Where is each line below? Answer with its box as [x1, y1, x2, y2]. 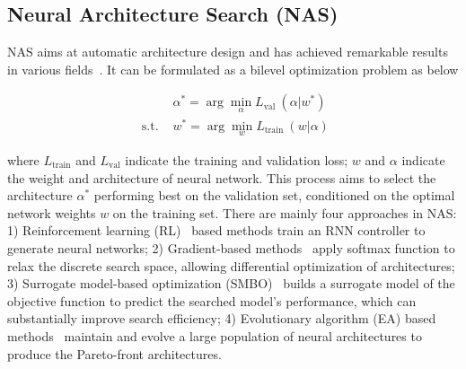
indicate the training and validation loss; [125, 150, 348, 169]
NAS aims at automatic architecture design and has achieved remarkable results [7, 42, 448, 61]
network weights [7, 203, 96, 222]
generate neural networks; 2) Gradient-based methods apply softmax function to [7, 238, 455, 257]
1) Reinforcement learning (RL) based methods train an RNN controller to [7, 221, 426, 240]
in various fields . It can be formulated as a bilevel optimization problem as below [7, 59, 459, 78]
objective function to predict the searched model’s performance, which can [7, 291, 417, 310]
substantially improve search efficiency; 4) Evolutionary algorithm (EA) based [7, 309, 436, 328]
